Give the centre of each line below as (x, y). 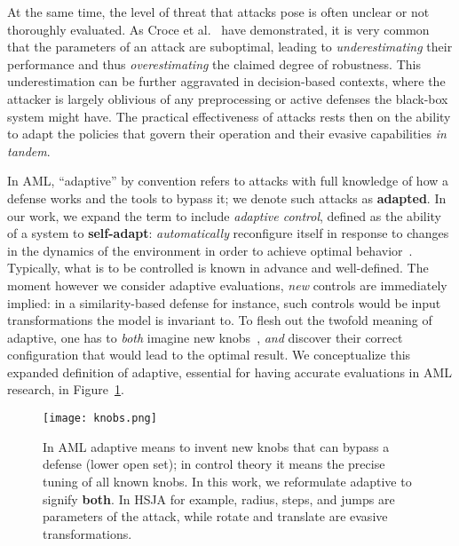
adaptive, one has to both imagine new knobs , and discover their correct (205, 337)
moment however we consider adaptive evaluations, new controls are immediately (227, 285)
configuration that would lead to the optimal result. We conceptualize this (209, 355)
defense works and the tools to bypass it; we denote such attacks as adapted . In (227, 198)
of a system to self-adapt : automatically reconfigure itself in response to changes (228, 233)
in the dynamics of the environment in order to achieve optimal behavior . (210, 250)
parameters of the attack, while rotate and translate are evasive (215, 516)
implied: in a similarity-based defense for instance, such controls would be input (224, 302)
